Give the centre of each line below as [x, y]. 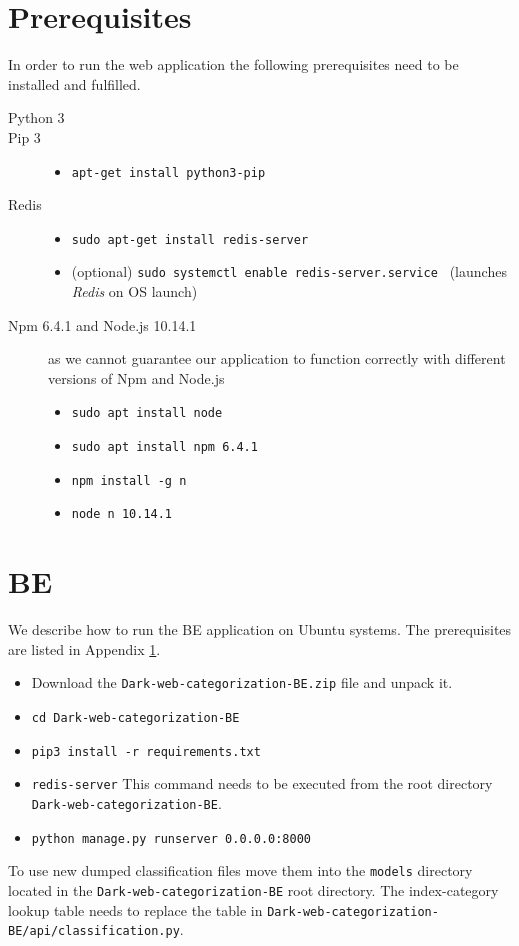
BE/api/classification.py [94, 931]
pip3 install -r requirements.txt [146, 751]
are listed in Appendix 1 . [84, 648]
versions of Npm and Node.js [136, 377]
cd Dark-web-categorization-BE [135, 718]
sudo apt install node [147, 413]
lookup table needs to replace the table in [135, 909]
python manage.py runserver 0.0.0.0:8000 [171, 838]
